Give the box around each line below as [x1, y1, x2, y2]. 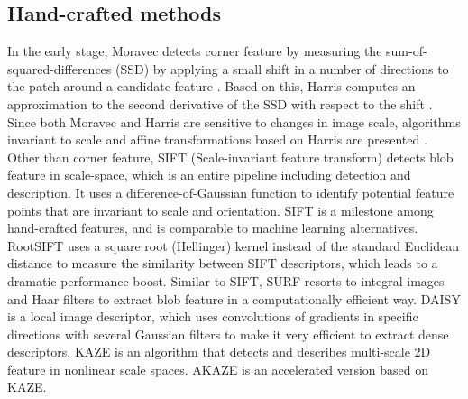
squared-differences [7, 59, 112, 78]
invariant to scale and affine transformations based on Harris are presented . [7, 130, 427, 149]
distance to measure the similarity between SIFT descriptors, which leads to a [7, 254, 438, 273]
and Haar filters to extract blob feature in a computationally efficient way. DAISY [7, 289, 461, 308]
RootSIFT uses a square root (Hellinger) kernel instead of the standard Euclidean [7, 236, 459, 255]
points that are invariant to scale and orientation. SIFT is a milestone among [7, 200, 434, 219]
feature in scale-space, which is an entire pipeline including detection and [7, 165, 411, 184]
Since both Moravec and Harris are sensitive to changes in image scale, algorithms [7, 112, 461, 131]
